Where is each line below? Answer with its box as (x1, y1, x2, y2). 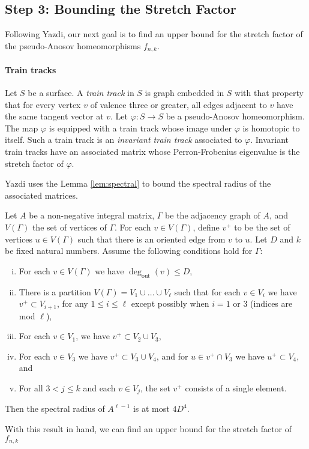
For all (19, 381, 43, 394)
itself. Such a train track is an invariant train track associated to (5, 133, 242, 146)
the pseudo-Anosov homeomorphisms (5, 39, 141, 52)
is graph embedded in (145, 86, 224, 99)
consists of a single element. (185, 381, 287, 394)
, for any (56, 297, 88, 310)
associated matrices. (5, 188, 78, 201)
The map (5, 121, 38, 134)
